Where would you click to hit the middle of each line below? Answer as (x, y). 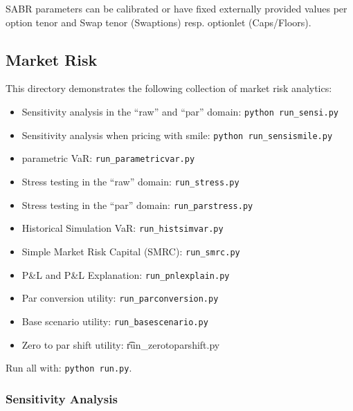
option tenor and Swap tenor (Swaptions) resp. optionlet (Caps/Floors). (159, 22)
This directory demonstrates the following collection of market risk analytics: (169, 88)
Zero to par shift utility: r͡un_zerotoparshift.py (121, 344)
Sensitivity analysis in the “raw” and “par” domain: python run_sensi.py (180, 111)
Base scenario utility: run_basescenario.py (115, 321)
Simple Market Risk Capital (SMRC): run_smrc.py (131, 251)
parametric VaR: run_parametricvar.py (108, 158)
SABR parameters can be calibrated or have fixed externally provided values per (176, 8)
